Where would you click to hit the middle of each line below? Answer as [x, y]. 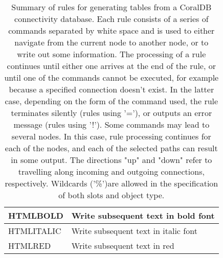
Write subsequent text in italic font [134, 231]
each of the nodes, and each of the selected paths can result [111, 148]
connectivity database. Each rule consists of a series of [111, 19]
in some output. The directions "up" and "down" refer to [111, 160]
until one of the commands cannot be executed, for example [111, 77]
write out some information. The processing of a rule [111, 54]
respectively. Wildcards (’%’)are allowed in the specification [111, 183]
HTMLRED [30, 245]
